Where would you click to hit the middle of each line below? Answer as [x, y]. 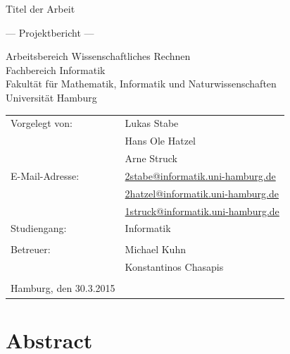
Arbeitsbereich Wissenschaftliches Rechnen [98, 56]
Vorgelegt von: [42, 123]
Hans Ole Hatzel [160, 141]
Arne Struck [151, 158]
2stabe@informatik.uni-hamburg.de [200, 175]
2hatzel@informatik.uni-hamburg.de [202, 193]
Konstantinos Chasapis [174, 267]
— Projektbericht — [50, 32]
